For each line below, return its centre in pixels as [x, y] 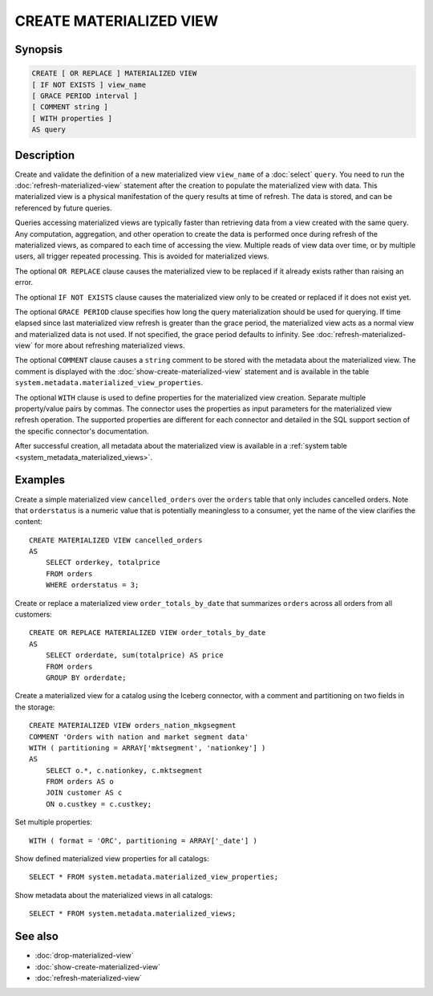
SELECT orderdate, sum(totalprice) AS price [134, 655]
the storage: [35, 707]
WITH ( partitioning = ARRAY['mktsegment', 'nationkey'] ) [148, 748]
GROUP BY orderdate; [86, 677]
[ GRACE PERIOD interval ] [85, 96]
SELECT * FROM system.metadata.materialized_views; [133, 914]
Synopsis [39, 49]
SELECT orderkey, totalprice [103, 563]
